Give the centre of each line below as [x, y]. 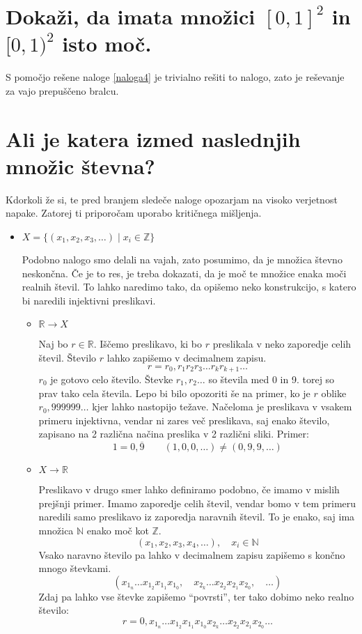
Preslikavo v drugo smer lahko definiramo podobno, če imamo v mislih [189, 489]
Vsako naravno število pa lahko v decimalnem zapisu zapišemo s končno [192, 554]
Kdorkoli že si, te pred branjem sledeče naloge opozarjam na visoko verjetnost [172, 199]
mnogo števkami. [75, 568]
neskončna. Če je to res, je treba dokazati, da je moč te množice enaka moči [184, 273]
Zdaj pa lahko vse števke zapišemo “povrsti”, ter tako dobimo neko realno [196, 596]
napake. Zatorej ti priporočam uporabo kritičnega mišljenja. [134, 213]
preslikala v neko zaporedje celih [282, 344]
